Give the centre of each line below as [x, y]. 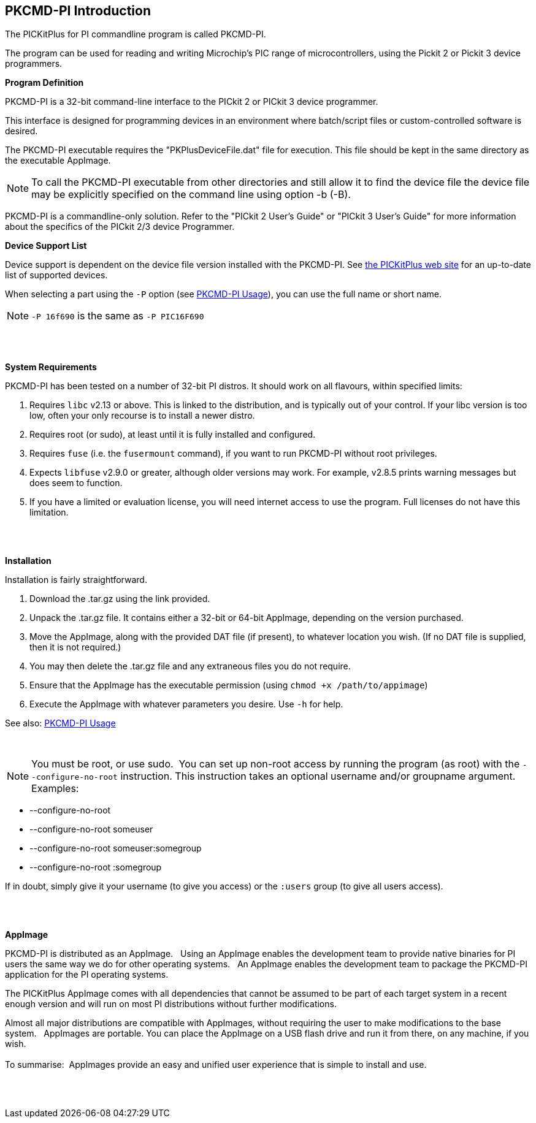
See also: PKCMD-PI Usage [60, 723]
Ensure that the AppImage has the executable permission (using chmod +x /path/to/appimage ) [229, 685]
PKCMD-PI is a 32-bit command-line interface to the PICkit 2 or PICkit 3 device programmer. [192, 102]
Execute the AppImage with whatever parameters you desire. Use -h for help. [186, 704]
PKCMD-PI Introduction [78, 11]
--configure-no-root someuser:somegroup [116, 848]
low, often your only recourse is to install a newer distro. [142, 416]
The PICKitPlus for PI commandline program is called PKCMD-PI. [136, 34]
